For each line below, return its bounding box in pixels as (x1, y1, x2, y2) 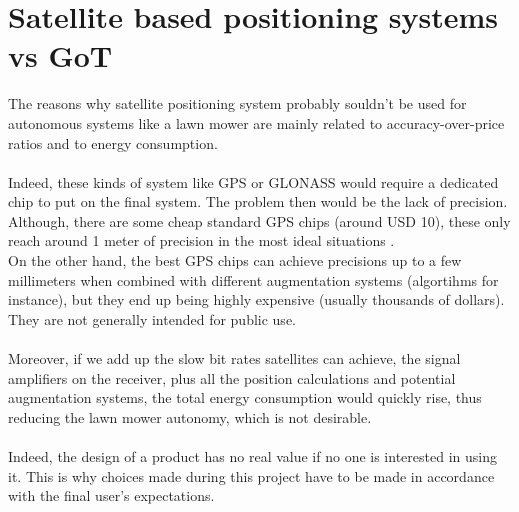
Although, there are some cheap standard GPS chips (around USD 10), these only (8, 210, 511, 231)
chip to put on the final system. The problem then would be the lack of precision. (8, 191, 508, 212)
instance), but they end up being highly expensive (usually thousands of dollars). (8, 289, 505, 310)
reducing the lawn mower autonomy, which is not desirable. (8, 406, 372, 427)
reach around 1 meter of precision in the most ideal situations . (8, 230, 395, 251)
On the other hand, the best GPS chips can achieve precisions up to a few (8, 250, 462, 271)
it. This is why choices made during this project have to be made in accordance (8, 465, 495, 486)
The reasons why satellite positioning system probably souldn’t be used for (8, 93, 467, 114)
